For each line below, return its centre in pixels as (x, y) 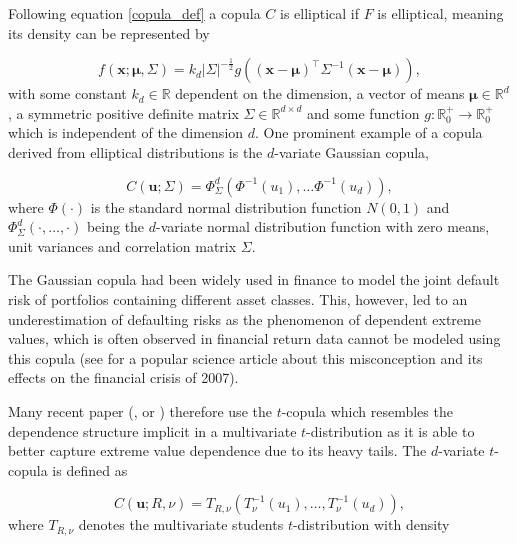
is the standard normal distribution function (226, 206)
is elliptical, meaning (440, 13)
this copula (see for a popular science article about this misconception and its (245, 357)
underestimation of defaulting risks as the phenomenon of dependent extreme (244, 318)
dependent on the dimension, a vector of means (320, 93)
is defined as (90, 469)
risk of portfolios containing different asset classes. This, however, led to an (238, 298)
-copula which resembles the (367, 410)
